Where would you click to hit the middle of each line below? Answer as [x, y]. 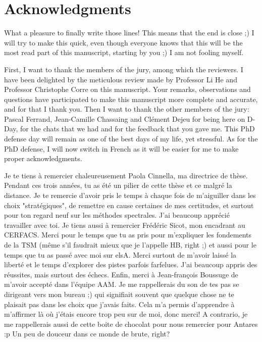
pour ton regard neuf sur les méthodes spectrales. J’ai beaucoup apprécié [117, 215]
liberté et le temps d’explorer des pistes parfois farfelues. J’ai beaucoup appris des [131, 264]
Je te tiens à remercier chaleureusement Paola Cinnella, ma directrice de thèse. [126, 175]
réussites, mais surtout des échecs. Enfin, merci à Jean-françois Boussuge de [121, 274]
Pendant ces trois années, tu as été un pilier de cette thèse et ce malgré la [118, 185]
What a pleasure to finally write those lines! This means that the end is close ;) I [129, 33]
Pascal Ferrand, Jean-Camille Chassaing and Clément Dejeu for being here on [125, 118]
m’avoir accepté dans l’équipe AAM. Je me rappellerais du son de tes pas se [122, 284]
